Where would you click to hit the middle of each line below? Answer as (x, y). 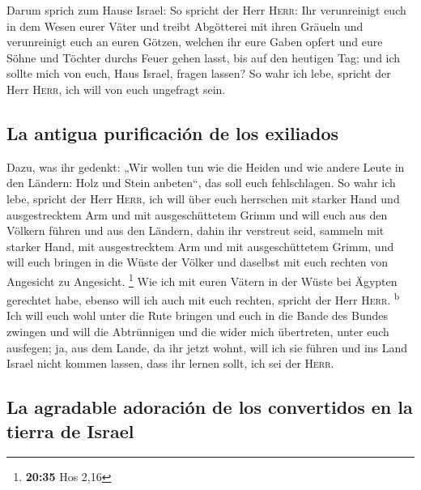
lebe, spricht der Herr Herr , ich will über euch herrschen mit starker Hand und (203, 198)
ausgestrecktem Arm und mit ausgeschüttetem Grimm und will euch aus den (197, 214)
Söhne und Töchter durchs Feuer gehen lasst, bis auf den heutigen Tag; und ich (204, 57)
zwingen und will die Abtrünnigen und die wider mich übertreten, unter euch (198, 332)
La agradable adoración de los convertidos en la (210, 407)
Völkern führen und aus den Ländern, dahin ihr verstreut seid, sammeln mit (196, 230)
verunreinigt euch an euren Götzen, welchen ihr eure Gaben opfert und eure (195, 42)
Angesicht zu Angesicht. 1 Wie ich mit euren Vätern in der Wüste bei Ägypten (202, 279)
